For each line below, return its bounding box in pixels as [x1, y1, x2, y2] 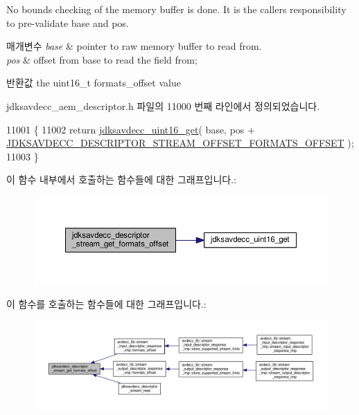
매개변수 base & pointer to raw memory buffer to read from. [6, 39, 262, 53]
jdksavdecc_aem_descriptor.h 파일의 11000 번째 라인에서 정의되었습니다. [6, 98, 320, 113]
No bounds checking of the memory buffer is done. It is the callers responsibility [6, 2, 347, 16]
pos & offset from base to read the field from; [6, 52, 198, 66]
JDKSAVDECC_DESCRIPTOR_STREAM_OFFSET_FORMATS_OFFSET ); [6, 136, 354, 150]
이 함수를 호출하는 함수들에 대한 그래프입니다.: [6, 296, 207, 311]
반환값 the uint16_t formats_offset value [6, 75, 181, 90]
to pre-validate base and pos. [6, 15, 129, 30]
